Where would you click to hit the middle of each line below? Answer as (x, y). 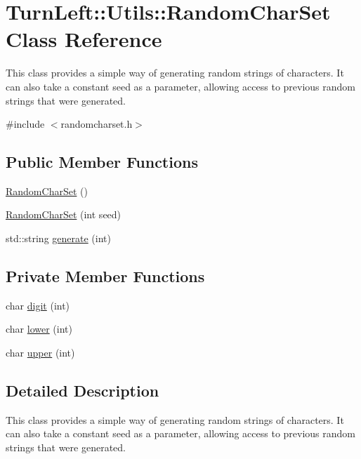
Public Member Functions (102, 162)
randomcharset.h (97, 124)
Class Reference (84, 39)
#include (25, 124)
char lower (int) (39, 329)
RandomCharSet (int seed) (64, 214)
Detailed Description (83, 391)
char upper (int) (40, 353)
